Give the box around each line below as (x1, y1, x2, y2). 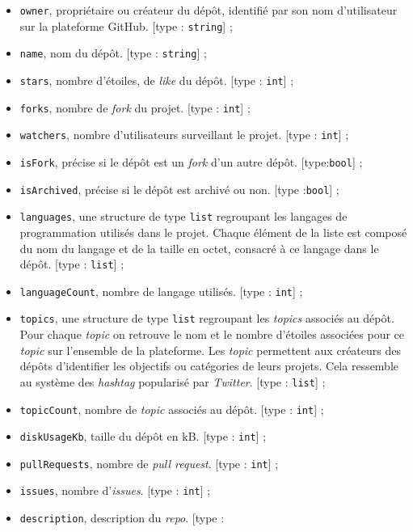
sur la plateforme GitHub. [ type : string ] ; (19, 17, 233, 34)
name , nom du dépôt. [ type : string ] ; (19, 44, 207, 61)
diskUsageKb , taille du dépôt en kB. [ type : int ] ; (19, 428, 267, 445)
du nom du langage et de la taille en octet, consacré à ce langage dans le (19, 239, 379, 256)
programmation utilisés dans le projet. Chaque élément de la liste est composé (19, 223, 407, 240)
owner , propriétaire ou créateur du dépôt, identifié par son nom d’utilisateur (19, 2, 398, 18)
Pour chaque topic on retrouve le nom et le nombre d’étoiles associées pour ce (19, 326, 405, 343)
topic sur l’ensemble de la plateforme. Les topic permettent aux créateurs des (19, 341, 401, 358)
